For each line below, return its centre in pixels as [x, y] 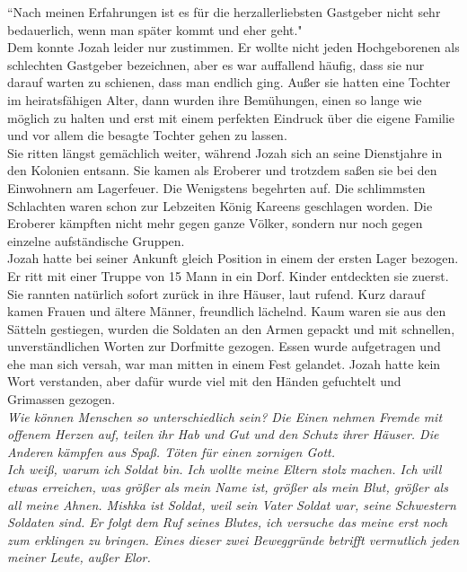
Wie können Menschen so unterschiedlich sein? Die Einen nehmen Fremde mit [225, 416]
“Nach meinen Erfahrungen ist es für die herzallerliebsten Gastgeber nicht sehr [224, 12]
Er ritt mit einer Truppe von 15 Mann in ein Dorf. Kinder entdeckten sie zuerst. [228, 275]
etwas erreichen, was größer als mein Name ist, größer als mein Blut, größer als [228, 487]
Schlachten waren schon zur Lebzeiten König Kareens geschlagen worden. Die [220, 205]
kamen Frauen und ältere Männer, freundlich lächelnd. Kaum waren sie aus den [227, 311]
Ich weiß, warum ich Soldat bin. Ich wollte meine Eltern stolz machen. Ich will [225, 469]
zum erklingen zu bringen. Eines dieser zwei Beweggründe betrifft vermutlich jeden [233, 539]
